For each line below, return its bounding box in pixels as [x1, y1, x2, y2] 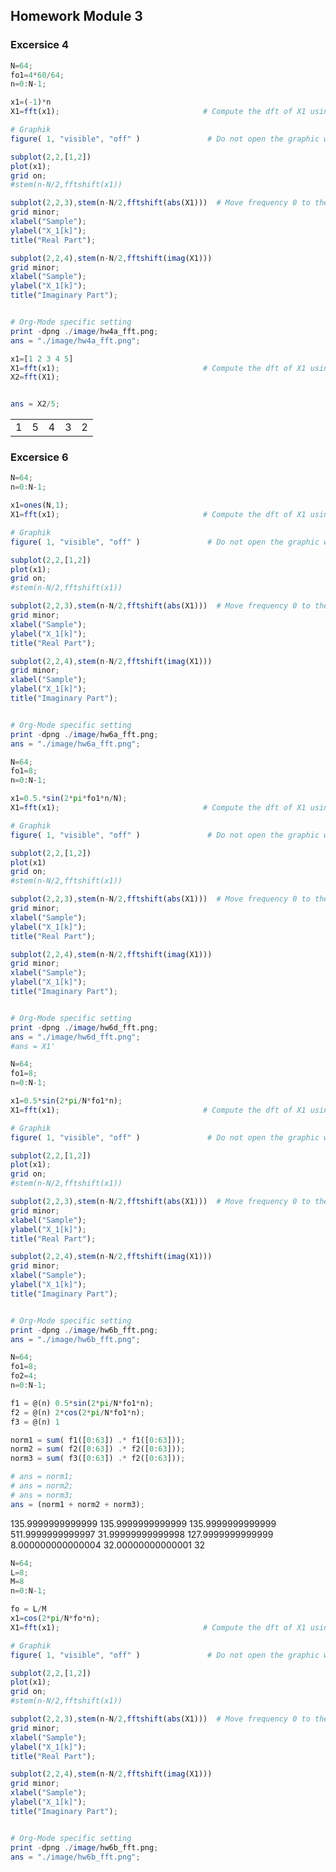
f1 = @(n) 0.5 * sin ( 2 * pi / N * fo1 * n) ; [10, 1398, 155, 1408]
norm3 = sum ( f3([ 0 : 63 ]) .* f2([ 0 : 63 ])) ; [10, 1454, 186, 1464]
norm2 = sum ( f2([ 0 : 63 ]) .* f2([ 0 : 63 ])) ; [10, 1444, 186, 1454]
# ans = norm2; [10, 1481, 74, 1491]
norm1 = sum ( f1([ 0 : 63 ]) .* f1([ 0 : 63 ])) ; [10, 1435, 186, 1445]
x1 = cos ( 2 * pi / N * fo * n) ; [10, 1614, 101, 1624]
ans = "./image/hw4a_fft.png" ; [10, 335, 141, 346]
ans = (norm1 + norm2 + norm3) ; [10, 1499, 145, 1509]
